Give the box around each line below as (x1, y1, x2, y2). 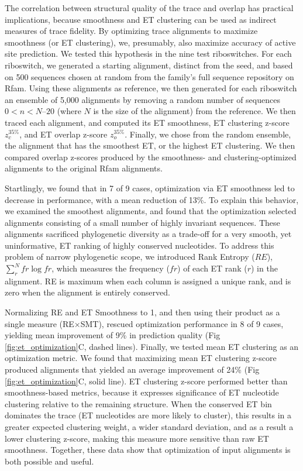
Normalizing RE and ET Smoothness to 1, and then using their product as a (5, 306, 280, 318)
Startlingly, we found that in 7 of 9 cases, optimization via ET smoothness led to (5, 181, 295, 194)
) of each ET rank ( (177, 262, 247, 274)
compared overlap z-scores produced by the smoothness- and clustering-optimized (5, 150, 297, 163)
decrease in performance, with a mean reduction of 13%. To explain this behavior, (5, 193, 299, 205)
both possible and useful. (5, 455, 94, 467)
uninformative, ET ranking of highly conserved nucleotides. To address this (5, 239, 274, 251)
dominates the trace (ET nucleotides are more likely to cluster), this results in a (5, 409, 292, 421)
